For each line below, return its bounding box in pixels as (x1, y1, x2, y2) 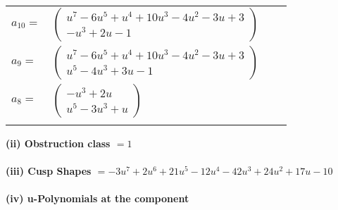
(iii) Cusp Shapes (6, 163, 92, 178)
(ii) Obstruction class (6, 136, 111, 150)
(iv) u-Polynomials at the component (6, 191, 189, 206)
